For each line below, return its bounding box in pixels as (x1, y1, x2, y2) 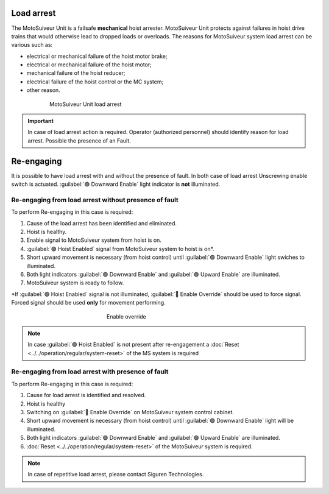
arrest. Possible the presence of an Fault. (27, 137, 131, 144)
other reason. (26, 86, 60, 94)
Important (27, 118, 54, 125)
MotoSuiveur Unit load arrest (49, 101, 122, 108)
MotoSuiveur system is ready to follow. (26, 279, 124, 286)
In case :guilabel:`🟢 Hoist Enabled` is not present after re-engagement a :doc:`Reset (27, 341, 239, 348)
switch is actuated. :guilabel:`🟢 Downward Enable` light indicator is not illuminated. (11, 180, 221, 188)
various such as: (11, 41, 53, 49)
